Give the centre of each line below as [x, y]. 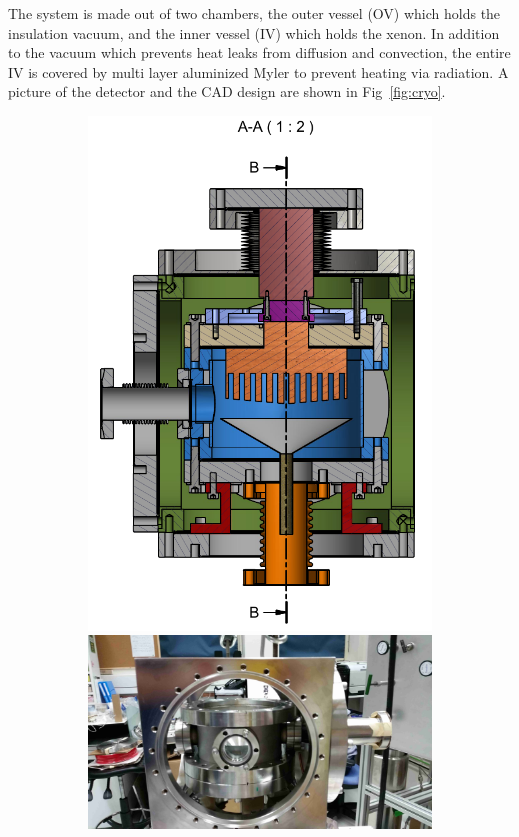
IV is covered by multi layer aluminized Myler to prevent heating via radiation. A [258, 71]
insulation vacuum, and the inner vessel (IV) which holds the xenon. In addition [254, 32]
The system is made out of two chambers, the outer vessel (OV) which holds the [254, 13]
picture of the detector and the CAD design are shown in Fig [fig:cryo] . [227, 91]
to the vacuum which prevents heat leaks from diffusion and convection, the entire [259, 52]
